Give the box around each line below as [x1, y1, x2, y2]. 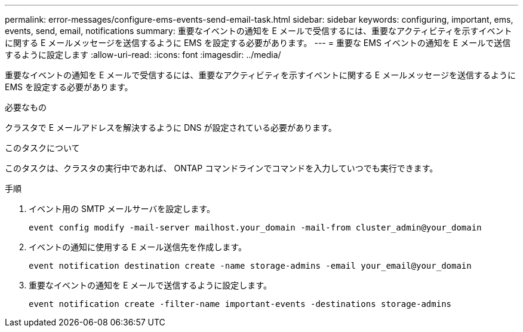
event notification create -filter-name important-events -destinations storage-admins [29, 299, 452, 309]
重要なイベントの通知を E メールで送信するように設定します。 [29, 280, 272, 290]
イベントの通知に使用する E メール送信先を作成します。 [29, 242, 247, 252]
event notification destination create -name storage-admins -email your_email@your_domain [29, 261, 472, 270]
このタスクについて [5, 143, 80, 153]
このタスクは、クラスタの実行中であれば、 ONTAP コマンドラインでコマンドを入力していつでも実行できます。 [5, 163, 438, 173]
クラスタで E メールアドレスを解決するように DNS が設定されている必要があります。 [5, 122, 337, 133]
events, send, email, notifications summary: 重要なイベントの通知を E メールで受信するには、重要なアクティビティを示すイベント [5, 26, 512, 36]
